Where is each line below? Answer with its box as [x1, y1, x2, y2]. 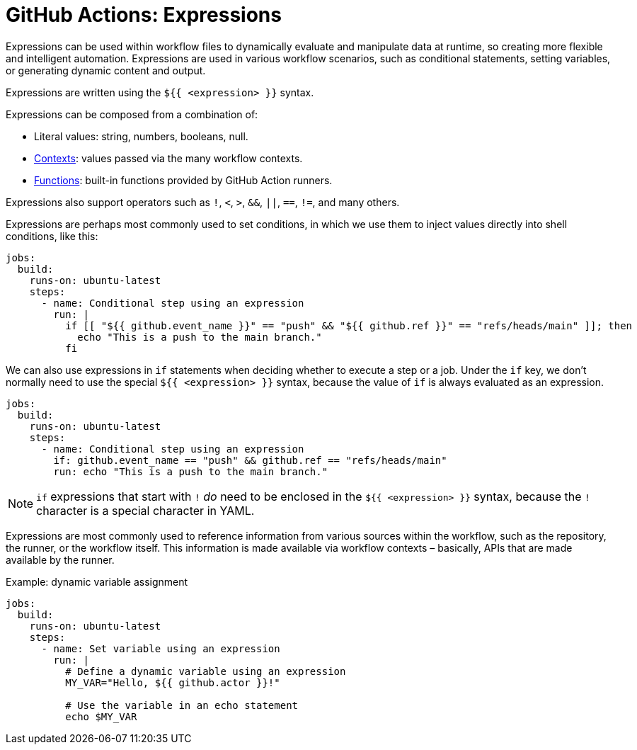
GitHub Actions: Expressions [6, 3, 282, 27]
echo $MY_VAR [65, 710, 137, 722]
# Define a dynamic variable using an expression [65, 665, 346, 677]
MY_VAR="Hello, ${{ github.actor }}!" [65, 676, 280, 688]
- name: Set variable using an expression [41, 642, 280, 654]
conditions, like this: [6, 229, 98, 242]
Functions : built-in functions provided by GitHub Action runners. [34, 174, 333, 186]
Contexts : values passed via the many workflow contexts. [34, 152, 303, 164]
